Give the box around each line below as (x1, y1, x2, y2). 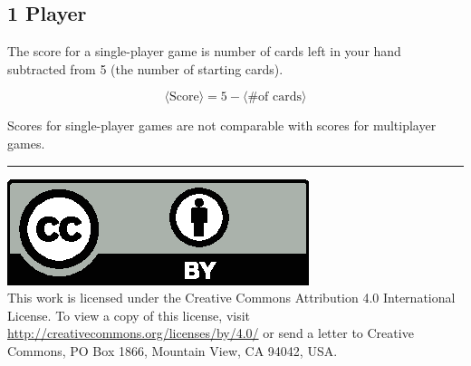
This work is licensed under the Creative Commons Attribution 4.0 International (7, 288, 456, 307)
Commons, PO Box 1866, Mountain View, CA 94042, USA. (7, 341, 338, 360)
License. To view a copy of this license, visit (7, 305, 251, 324)
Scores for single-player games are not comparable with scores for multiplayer (7, 116, 437, 135)
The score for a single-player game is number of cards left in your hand (7, 42, 401, 61)
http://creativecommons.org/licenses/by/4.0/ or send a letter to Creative (7, 323, 414, 342)
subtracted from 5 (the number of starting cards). (7, 59, 284, 78)
